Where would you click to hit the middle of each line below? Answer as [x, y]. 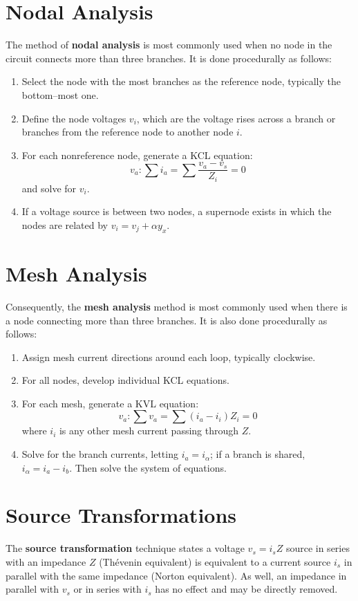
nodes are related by [65, 224]
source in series [318, 548]
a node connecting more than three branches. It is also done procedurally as [167, 320]
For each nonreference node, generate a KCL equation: [137, 155]
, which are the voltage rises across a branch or [236, 118]
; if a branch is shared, [258, 454]
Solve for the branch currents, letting [100, 454]
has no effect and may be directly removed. [246, 589]
